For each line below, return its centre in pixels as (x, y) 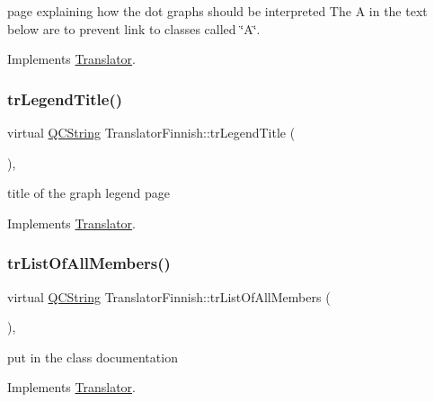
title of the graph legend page (89, 193)
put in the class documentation (93, 357)
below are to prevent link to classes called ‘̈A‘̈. (134, 28)
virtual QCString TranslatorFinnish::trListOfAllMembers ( (169, 296)
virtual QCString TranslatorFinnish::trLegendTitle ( (151, 132)
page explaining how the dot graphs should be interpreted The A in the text (217, 11)
